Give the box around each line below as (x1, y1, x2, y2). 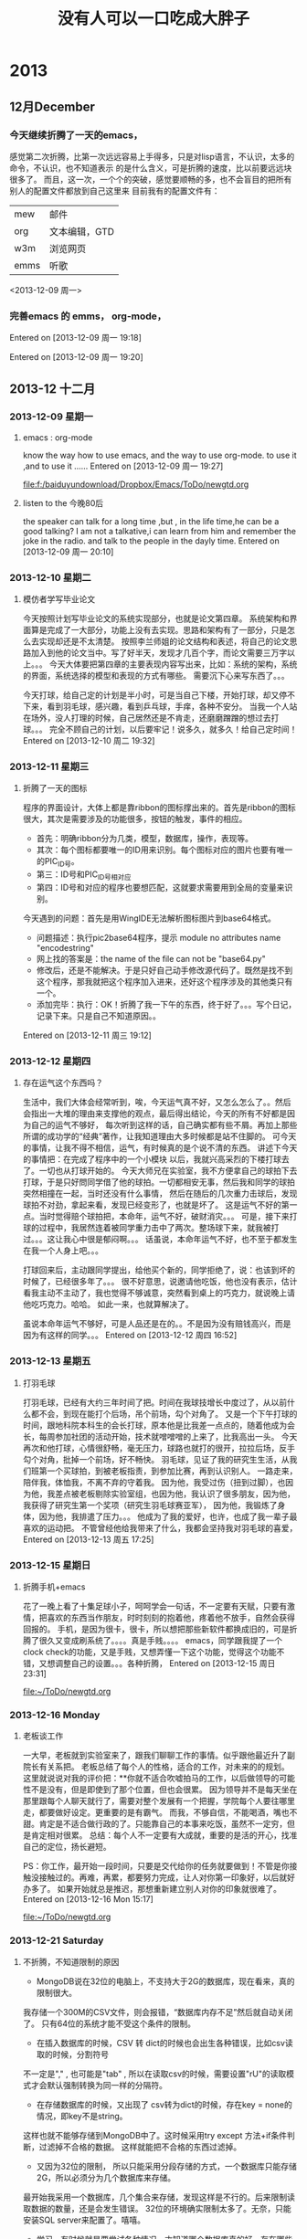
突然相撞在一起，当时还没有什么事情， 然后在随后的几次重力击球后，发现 (22, 1188, 298, 1199)
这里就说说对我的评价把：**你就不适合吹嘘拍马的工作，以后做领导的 (22, 1773, 280, 1784)
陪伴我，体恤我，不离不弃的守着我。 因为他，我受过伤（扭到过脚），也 (22, 1476, 286, 1487)
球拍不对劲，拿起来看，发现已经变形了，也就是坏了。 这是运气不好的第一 (22, 1199, 298, 1210)
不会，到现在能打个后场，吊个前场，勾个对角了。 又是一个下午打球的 (38, 1408, 298, 1419)
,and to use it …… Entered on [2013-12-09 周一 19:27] (22, 460, 224, 471)
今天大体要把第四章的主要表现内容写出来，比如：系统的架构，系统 (48, 659, 298, 670)
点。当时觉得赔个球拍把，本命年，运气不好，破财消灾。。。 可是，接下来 (22, 1211, 290, 1222)
